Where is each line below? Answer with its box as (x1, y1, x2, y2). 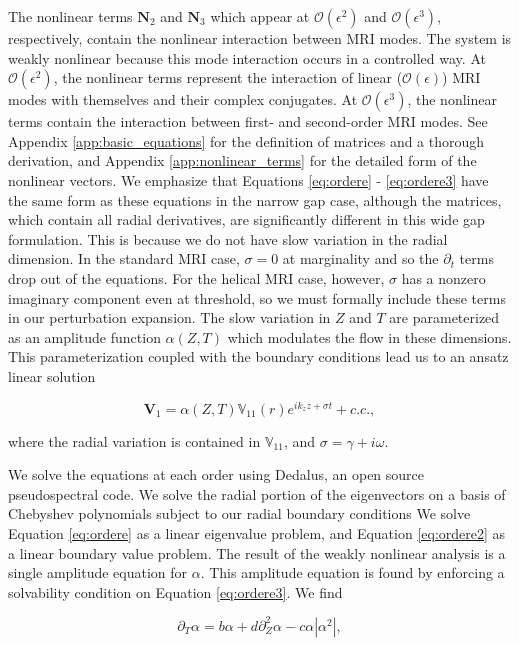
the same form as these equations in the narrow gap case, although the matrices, (8, 189, 502, 210)
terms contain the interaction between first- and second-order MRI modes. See (8, 111, 488, 132)
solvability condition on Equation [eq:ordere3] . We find (8, 581, 343, 602)
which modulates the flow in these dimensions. (227, 326, 512, 347)
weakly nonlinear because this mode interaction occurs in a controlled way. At (8, 47, 486, 68)
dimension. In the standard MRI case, (8, 248, 240, 269)
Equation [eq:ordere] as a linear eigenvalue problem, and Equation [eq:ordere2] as (8, 522, 506, 543)
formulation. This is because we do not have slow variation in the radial (8, 228, 448, 249)
